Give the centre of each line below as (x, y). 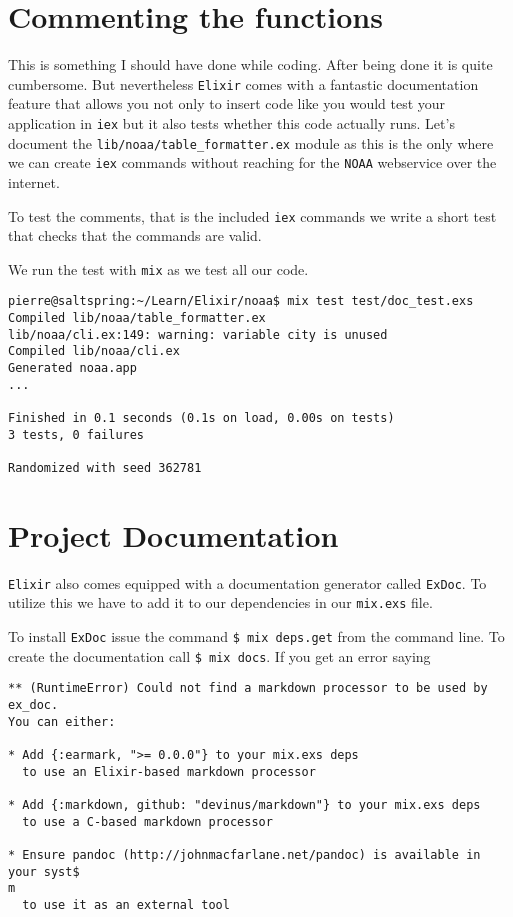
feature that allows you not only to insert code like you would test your (227, 103)
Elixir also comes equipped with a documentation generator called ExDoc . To (247, 582)
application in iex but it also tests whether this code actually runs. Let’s (231, 122)
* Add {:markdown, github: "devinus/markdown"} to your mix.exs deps (244, 805)
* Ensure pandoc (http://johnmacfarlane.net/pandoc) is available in (244, 854)
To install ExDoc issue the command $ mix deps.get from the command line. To (256, 636)
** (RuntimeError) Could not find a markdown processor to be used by (248, 688)
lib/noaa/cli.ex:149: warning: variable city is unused (198, 334)
